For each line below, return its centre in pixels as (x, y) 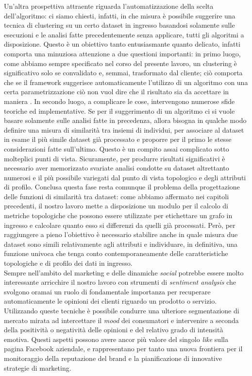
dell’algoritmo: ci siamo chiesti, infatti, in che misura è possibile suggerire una (120, 15)
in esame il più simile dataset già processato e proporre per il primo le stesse (118, 139)
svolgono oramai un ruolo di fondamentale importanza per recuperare (107, 291)
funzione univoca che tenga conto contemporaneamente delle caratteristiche (116, 253)
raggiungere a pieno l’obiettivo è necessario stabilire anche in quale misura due (121, 234)
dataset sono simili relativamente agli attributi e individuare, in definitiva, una (121, 244)
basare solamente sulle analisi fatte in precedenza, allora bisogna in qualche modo (125, 120)
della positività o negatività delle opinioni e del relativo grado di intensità (114, 330)
